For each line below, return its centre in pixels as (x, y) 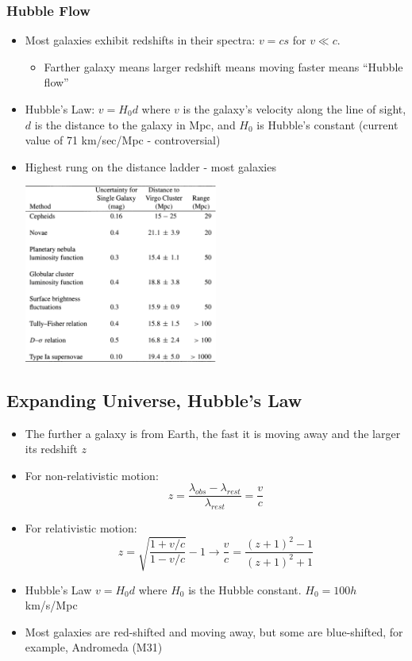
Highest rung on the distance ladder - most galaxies (150, 166)
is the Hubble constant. (245, 589)
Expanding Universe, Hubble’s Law (154, 400)
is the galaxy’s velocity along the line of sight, (295, 109)
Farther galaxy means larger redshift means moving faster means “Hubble (223, 66)
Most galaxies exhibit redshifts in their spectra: (140, 40)
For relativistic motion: (81, 528)
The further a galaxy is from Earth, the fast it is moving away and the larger (213, 433)
